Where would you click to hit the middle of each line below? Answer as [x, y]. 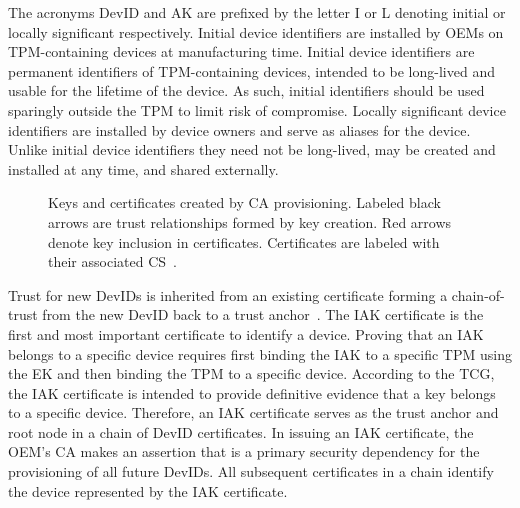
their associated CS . [112, 261]
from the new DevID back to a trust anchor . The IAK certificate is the [263, 314]
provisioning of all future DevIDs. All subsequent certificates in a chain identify [251, 471]
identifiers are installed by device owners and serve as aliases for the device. [239, 129]
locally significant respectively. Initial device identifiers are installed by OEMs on [256, 31]
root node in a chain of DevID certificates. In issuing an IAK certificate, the [241, 431]
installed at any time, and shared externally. [143, 168]
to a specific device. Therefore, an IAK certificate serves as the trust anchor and [253, 412]
